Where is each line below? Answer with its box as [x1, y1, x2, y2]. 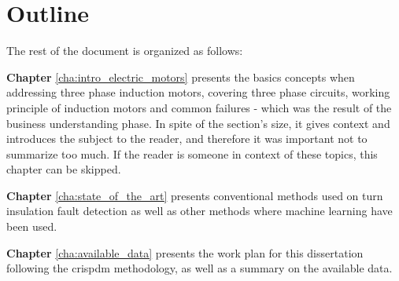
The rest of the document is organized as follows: [6, 42, 243, 59]
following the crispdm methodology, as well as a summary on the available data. [6, 260, 393, 276]
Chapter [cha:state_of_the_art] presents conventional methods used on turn [6, 187, 383, 203]
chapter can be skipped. [6, 161, 121, 177]
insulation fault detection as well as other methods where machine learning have [6, 203, 393, 219]
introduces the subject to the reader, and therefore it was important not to [6, 130, 368, 147]
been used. [6, 218, 57, 235]
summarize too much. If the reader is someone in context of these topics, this [6, 145, 378, 162]
